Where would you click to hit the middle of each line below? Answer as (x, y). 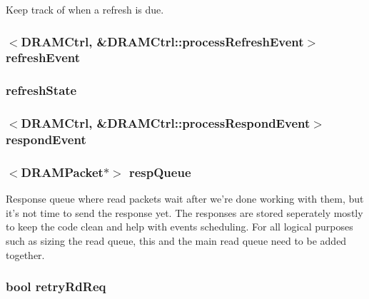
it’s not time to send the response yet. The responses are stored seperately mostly (184, 212)
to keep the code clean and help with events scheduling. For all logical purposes (180, 227)
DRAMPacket (62, 172)
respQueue (160, 172)
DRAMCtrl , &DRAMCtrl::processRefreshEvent (162, 41)
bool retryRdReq (56, 287)
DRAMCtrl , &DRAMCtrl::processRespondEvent (166, 123)
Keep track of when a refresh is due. (85, 9)
